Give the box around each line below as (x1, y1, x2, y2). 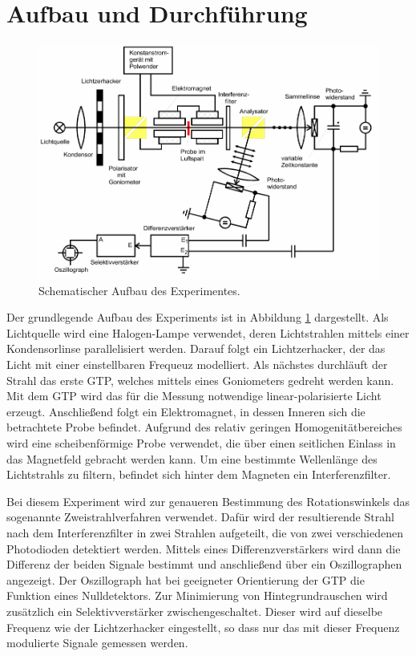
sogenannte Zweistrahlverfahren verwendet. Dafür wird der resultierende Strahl (6, 508, 394, 525)
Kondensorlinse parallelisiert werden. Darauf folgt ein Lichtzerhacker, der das (6, 340, 386, 357)
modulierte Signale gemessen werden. (6, 634, 188, 651)
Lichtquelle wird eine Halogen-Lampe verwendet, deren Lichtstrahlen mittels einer (6, 324, 410, 341)
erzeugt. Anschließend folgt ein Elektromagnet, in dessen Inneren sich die (6, 403, 366, 419)
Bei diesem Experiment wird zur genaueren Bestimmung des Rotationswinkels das (6, 492, 410, 509)
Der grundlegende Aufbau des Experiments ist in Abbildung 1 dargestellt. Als (6, 309, 389, 326)
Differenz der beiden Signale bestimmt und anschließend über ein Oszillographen (6, 556, 402, 573)
